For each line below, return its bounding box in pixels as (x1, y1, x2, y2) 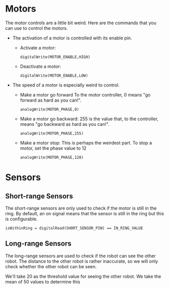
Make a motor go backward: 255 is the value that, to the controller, (20, 116, 159, 122)
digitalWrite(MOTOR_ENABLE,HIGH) (20, 54, 91, 60)
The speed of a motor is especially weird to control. (12, 82, 120, 88)
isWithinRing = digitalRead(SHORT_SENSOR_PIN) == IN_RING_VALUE (5, 225, 143, 230)
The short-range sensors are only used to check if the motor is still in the (5, 205, 157, 211)
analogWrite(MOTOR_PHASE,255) (20, 131, 84, 136)
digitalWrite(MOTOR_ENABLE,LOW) (20, 73, 88, 78)
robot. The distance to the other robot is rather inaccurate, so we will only (5, 258, 158, 264)
